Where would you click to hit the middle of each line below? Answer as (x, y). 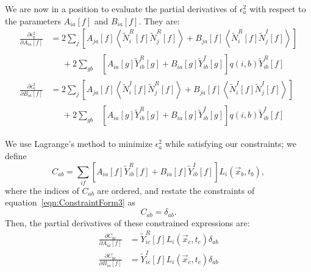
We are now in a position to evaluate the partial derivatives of (121, 9)
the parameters (33, 20)
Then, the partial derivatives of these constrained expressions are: (127, 222)
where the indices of (42, 190)
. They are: (159, 20)
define (16, 155)
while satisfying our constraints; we (231, 144)
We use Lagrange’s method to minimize (79, 144)
